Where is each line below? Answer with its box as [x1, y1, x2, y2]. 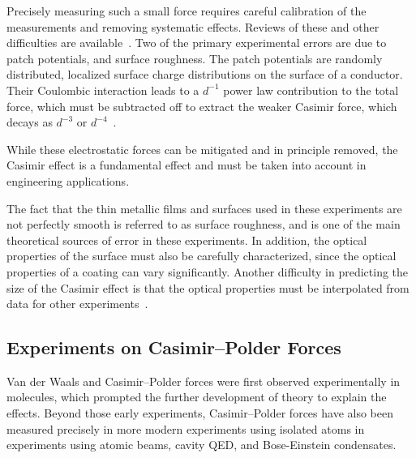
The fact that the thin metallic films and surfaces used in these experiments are [6, 199, 402, 216]
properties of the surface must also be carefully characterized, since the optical [6, 247, 397, 264]
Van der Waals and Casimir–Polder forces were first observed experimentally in [6, 372, 401, 389]
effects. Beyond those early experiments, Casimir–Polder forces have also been [6, 404, 393, 422]
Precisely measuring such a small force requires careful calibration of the [6, 2, 367, 19]
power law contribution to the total [223, 81, 399, 98]
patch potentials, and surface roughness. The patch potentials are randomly [6, 49, 383, 66]
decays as [6, 113, 53, 131]
